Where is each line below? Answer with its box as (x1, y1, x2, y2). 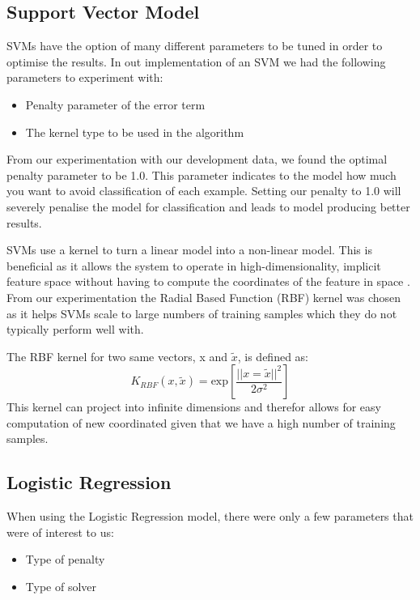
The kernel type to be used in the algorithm (25, 123, 244, 140)
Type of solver (25, 578, 97, 595)
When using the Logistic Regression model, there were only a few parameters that (6, 508, 414, 525)
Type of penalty (25, 551, 105, 568)
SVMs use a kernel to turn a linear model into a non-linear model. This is (6, 241, 372, 258)
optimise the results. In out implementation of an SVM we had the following (6, 53, 386, 70)
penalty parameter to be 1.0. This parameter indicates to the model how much (6, 166, 397, 183)
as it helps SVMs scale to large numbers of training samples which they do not (6, 304, 397, 321)
